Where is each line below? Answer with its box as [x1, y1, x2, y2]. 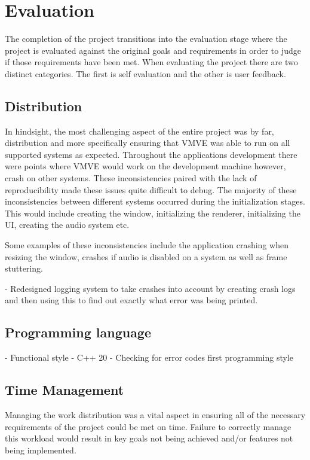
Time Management [5, 380, 124, 399]
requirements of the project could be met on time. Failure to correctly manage [5, 420, 291, 432]
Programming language [5, 323, 152, 342]
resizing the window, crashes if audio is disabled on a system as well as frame [5, 250, 287, 263]
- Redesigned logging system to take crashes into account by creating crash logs [5, 282, 296, 294]
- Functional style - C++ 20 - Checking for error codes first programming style [5, 351, 293, 364]
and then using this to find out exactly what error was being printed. [5, 294, 258, 306]
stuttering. [5, 262, 43, 275]
